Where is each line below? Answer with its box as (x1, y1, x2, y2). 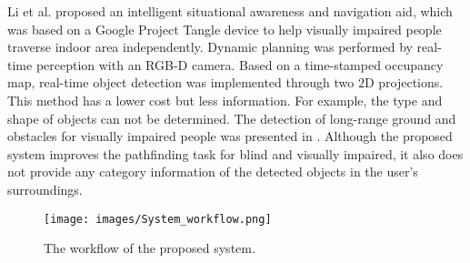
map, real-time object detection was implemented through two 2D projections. (7, 73, 444, 92)
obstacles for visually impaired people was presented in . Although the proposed (7, 126, 453, 146)
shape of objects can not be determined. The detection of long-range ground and (7, 108, 456, 127)
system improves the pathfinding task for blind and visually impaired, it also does (7, 144, 464, 163)
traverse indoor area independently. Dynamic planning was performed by (7, 37, 413, 56)
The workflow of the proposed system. (44, 238, 255, 258)
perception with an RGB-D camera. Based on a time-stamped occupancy (35, 55, 444, 74)
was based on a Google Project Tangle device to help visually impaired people (7, 19, 442, 38)
